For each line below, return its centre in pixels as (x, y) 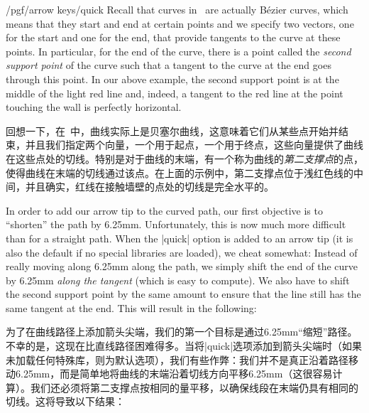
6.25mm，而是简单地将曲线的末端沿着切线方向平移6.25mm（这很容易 (174, 374)
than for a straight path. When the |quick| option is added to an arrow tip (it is (180, 238)
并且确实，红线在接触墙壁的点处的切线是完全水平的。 (149, 187)
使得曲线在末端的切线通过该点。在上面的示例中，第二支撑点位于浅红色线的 (180, 172)
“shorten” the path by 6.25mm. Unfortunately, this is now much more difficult (176, 224)
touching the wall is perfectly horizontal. (94, 107)
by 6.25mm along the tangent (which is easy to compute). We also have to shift (178, 280)
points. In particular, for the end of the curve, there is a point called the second (178, 51)
